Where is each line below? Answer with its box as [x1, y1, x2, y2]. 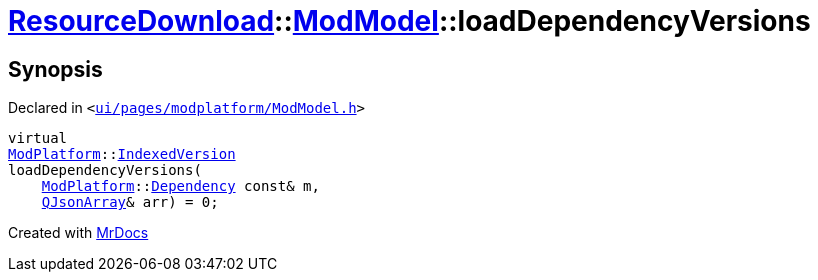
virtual [8, 130, 68, 147]
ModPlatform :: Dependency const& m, [41, 178, 320, 195]
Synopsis [8, 56, 103, 82]
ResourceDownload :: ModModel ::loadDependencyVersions [8, 4, 811, 38]
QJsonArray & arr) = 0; [41, 194, 219, 211]
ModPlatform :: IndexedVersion [8, 146, 236, 163]
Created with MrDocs [8, 224, 149, 242]
